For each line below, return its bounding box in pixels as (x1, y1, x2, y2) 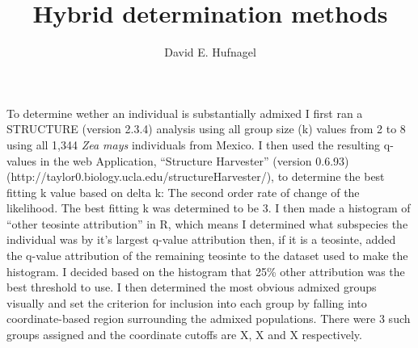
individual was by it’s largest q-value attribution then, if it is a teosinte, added (6, 231, 396, 248)
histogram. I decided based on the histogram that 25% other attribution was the (6, 262, 405, 279)
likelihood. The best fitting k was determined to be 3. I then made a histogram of (6, 199, 411, 216)
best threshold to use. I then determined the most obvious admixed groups (6, 279, 377, 296)
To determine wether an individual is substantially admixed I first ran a (6, 104, 363, 121)
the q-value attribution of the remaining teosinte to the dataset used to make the (6, 247, 408, 264)
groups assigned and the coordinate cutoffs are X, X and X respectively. (6, 326, 362, 343)
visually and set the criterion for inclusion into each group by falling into (6, 294, 367, 311)
